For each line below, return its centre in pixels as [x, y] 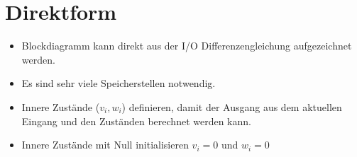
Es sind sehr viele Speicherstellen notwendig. [119, 83]
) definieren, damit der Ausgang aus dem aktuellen [232, 106]
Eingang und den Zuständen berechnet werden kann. [136, 121]
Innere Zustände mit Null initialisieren [105, 145]
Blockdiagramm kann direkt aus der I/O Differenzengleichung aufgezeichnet [187, 46]
